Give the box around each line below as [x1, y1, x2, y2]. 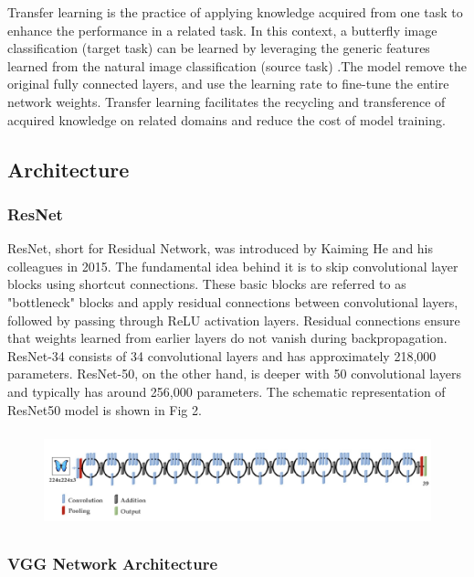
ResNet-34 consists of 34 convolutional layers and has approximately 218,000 [7, 346, 437, 365]
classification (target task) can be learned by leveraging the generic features [7, 38, 430, 58]
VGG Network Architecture [7, 552, 218, 575]
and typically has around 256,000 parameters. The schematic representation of [7, 381, 446, 401]
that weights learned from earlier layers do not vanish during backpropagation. [7, 328, 448, 347]
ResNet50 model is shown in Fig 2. [7, 400, 202, 419]
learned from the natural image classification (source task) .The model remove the [7, 56, 467, 75]
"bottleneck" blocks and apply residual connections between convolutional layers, [7, 292, 458, 311]
